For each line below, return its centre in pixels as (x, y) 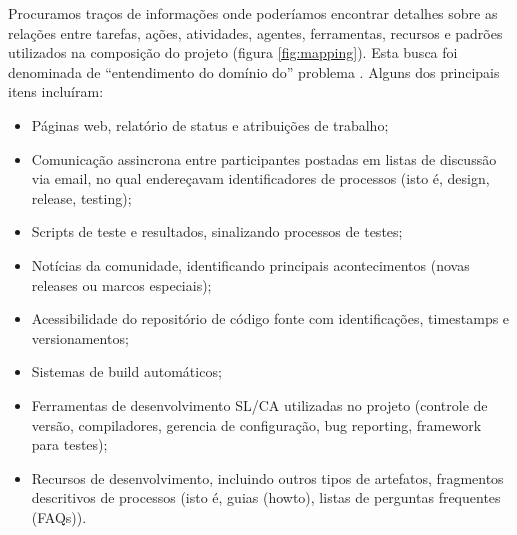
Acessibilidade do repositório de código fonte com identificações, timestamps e (270, 318)
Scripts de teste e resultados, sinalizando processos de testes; (217, 231)
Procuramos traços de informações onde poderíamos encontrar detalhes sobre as (253, 13)
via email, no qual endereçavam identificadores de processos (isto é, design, (260, 178)
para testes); (69, 444)
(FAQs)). (59, 516)
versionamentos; (80, 337)
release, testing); (81, 197)
